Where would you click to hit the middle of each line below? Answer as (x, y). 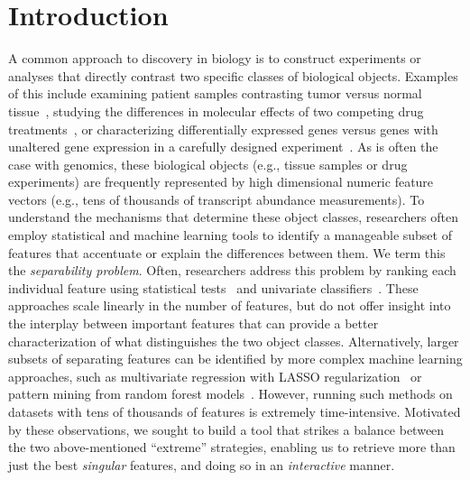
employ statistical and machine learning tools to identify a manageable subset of (230, 235)
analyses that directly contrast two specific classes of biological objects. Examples (233, 75)
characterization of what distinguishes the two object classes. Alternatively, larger (234, 341)
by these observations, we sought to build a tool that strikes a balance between (226, 429)
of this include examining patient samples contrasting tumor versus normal (215, 93)
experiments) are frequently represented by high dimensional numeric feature (221, 182)
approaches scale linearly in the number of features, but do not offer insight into (230, 305)
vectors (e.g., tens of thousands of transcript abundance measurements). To (217, 199)
